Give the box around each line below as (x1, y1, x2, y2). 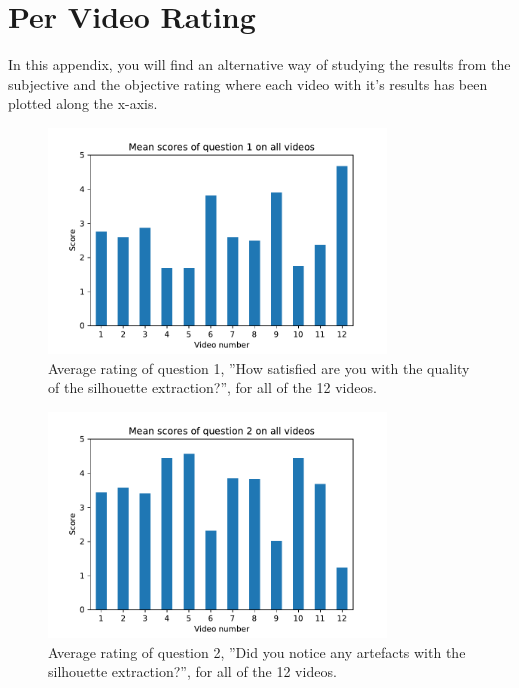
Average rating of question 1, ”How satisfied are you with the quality (48, 357, 470, 378)
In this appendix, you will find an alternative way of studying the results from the (8, 54, 511, 75)
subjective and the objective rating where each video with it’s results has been (8, 73, 488, 94)
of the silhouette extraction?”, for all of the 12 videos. (48, 377, 377, 398)
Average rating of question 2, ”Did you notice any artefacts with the (48, 641, 466, 662)
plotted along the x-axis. (8, 93, 158, 114)
